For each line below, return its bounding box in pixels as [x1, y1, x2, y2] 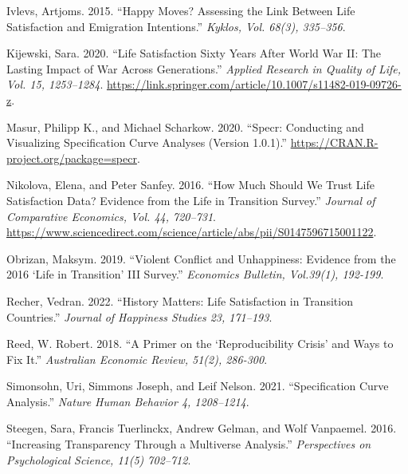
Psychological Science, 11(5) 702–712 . [6, 451, 191, 468]
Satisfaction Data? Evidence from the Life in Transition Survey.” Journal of [6, 192, 375, 208]
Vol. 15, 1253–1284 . [6, 76, 104, 93]
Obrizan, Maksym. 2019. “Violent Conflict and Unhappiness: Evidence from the [6, 250, 396, 267]
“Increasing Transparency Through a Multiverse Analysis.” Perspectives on [6, 436, 371, 452]
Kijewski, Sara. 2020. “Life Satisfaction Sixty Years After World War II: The [6, 45, 382, 61]
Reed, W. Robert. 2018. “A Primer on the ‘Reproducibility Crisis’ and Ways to [6, 335, 394, 352]
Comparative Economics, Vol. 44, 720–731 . [6, 207, 217, 224]
